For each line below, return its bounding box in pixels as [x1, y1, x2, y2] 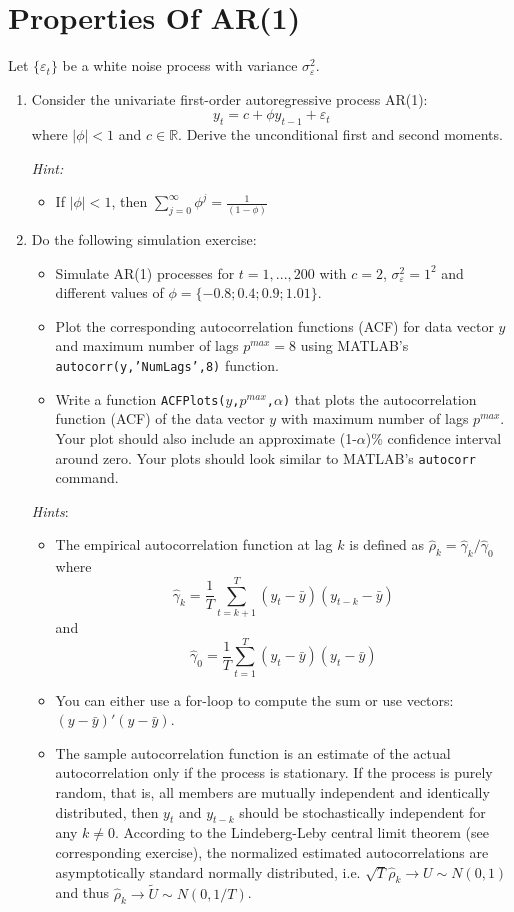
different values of [55, 282, 164, 303]
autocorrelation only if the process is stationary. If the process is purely [55, 762, 493, 783]
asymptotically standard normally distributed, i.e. [55, 861, 361, 882]
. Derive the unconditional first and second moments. [178, 124, 503, 145]
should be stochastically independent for [239, 801, 486, 822]
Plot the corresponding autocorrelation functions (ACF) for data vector [55, 315, 494, 336]
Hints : [31, 500, 69, 521]
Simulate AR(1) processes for [55, 262, 235, 283]
